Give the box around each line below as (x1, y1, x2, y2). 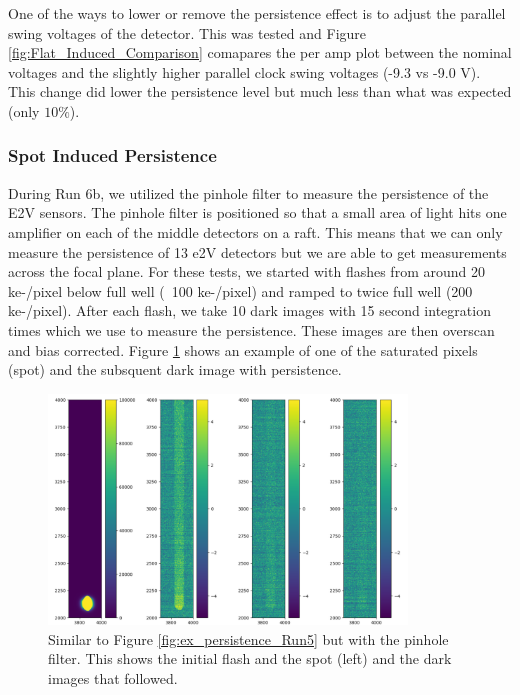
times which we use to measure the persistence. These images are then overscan (8, 319, 495, 340)
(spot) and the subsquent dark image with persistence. (8, 359, 342, 380)
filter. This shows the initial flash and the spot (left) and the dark (48, 648, 452, 669)
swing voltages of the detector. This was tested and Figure (8, 22, 367, 43)
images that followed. (48, 668, 178, 689)
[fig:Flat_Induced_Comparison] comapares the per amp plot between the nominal (8, 42, 512, 63)
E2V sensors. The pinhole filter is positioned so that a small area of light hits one (8, 202, 507, 223)
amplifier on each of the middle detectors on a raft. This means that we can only (8, 221, 503, 242)
